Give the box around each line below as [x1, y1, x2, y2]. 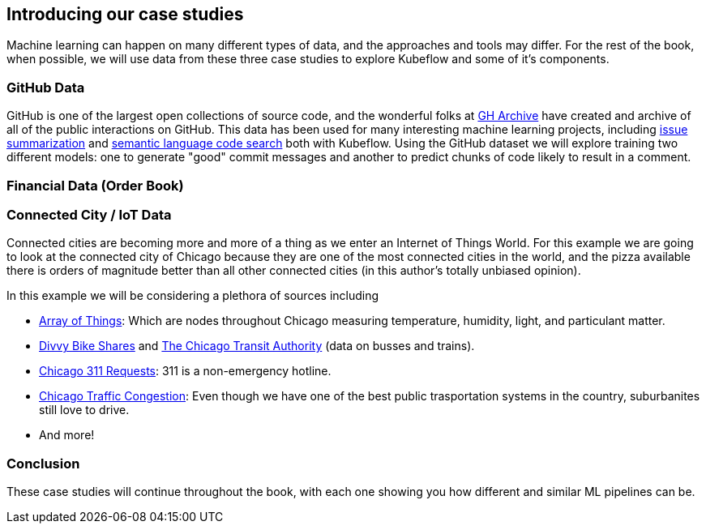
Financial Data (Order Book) [6, 177, 184, 194]
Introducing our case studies [6, 4, 244, 24]
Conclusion [6, 455, 80, 472]
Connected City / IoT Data [6, 206, 172, 223]
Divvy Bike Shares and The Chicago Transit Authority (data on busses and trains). [39, 339, 475, 353]
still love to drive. [39, 403, 130, 417]
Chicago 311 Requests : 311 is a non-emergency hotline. [39, 364, 332, 378]
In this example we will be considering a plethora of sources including [6, 289, 379, 303]
